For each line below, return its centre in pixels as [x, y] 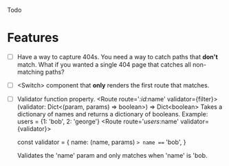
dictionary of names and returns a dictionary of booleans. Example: [112, 114]
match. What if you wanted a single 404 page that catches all [104, 64]
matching [30, 72]
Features [33, 38]
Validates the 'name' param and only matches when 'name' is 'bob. [112, 156]
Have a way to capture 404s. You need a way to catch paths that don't [117, 56]
